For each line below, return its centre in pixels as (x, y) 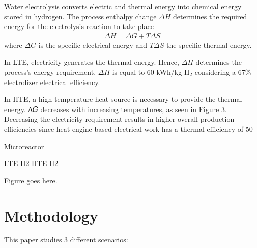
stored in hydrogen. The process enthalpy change (80, 16)
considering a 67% (223, 72)
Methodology (51, 215)
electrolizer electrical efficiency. (52, 82)
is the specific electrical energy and (93, 45)
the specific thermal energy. (209, 45)
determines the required (210, 16)
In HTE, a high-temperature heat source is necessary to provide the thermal (123, 99)
